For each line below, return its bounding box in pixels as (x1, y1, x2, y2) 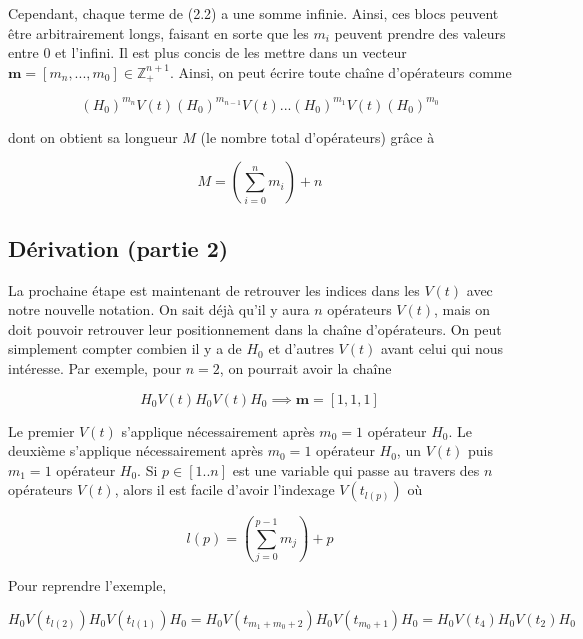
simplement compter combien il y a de (8, 338, 242, 359)
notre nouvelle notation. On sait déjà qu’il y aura (8, 299, 310, 320)
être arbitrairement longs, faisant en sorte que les (8, 22, 309, 43)
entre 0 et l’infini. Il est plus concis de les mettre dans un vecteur (8, 42, 407, 63)
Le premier (8, 420, 75, 441)
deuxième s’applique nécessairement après (8, 440, 264, 461)
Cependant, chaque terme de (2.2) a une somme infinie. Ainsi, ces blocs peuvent (8, 3, 499, 23)
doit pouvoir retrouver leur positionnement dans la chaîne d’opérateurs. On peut (8, 318, 502, 339)
